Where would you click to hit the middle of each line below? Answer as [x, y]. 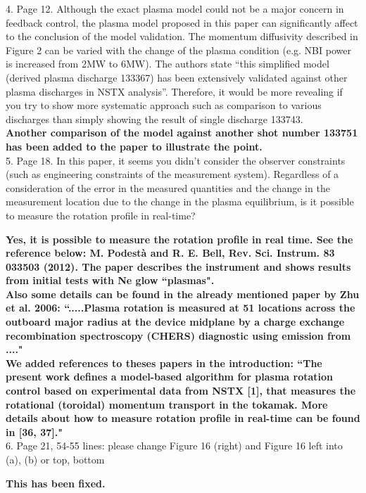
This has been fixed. [56, 483]
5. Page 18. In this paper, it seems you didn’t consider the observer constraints [176, 160]
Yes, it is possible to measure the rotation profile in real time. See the [179, 239]
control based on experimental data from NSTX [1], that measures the [181, 391]
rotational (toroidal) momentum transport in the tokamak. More [167, 404]
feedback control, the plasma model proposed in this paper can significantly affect [182, 22]
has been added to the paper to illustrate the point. [134, 146]
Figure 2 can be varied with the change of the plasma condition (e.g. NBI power [178, 50]
